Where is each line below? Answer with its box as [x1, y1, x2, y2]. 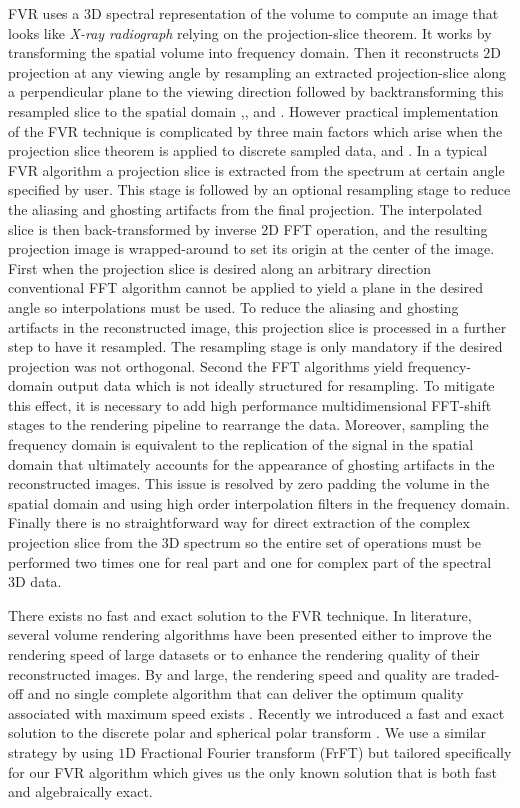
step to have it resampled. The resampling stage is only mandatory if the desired [8, 336, 503, 357]
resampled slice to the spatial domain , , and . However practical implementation [8, 100, 499, 121]
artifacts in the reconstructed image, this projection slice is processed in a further [8, 316, 507, 337]
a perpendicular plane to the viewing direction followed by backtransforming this [8, 81, 504, 102]
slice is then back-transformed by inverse [8, 218, 257, 239]
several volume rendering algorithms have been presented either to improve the [8, 624, 492, 645]
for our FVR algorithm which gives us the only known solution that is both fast [8, 761, 497, 782]
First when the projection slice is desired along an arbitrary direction [8, 257, 432, 278]
